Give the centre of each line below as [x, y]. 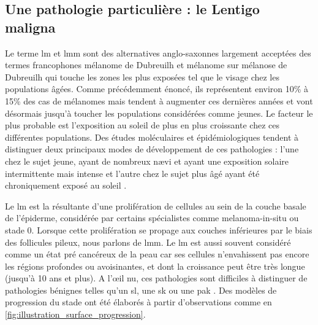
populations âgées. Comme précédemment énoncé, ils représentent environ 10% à [157, 89]
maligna [30, 27]
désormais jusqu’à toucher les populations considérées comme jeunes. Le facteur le [159, 113]
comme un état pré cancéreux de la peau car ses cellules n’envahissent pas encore [157, 254]
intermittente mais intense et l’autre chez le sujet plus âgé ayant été [132, 173]
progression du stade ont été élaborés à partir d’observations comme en [138, 302]
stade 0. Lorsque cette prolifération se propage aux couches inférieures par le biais [159, 229]
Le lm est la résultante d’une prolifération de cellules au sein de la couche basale [156, 206]
